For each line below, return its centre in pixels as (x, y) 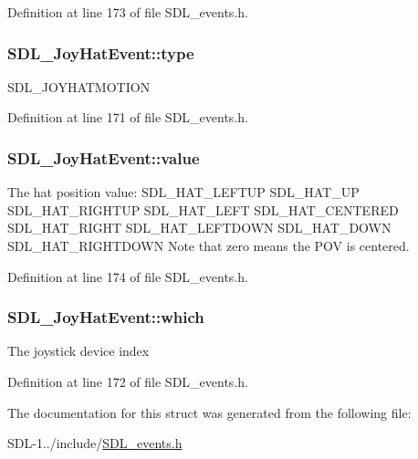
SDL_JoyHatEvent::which (106, 317)
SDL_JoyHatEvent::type (101, 52)
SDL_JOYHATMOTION (79, 86)
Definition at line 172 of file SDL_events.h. (128, 381)
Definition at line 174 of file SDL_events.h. (128, 276)
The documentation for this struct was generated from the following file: (209, 412)
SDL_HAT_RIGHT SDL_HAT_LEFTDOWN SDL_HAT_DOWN (199, 228)
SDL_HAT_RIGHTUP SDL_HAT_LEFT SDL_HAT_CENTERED (203, 209)
